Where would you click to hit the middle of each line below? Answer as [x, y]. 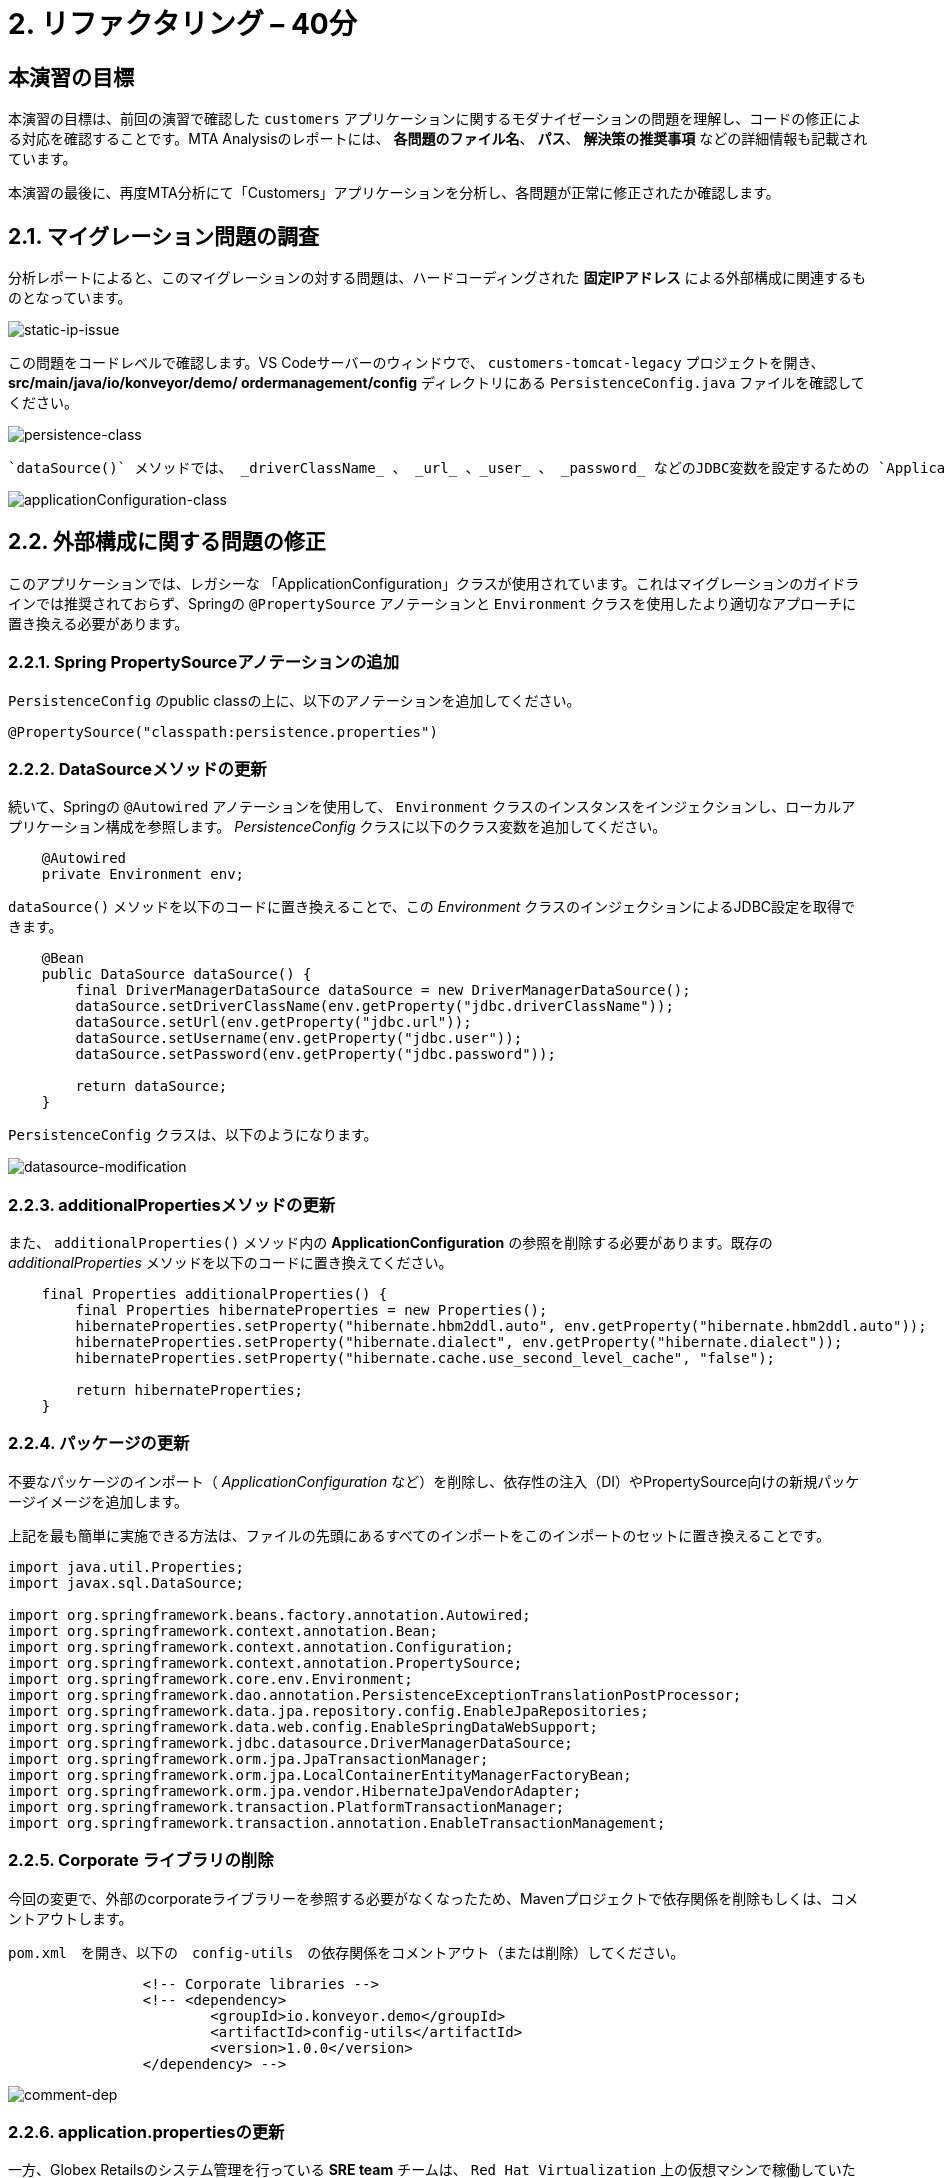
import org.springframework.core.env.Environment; [210, 1678]
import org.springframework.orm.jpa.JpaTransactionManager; [248, 1758]
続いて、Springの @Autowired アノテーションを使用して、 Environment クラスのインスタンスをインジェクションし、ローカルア [432, 807]
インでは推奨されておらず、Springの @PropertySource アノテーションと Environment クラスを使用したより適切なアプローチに [432, 603]
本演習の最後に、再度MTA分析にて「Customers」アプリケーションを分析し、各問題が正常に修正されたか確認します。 [394, 193]
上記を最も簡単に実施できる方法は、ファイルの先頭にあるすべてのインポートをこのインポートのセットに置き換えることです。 [419, 1535]
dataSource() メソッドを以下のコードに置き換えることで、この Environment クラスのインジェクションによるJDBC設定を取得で [432, 907]
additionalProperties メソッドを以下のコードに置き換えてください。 [230, 1263]
